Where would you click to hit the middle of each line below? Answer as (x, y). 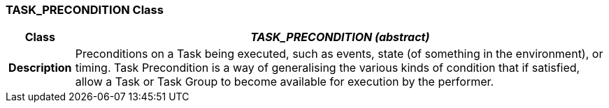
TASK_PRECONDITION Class (85, 10)
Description (40, 68)
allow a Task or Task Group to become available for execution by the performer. (285, 82)
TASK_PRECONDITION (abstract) (340, 37)
